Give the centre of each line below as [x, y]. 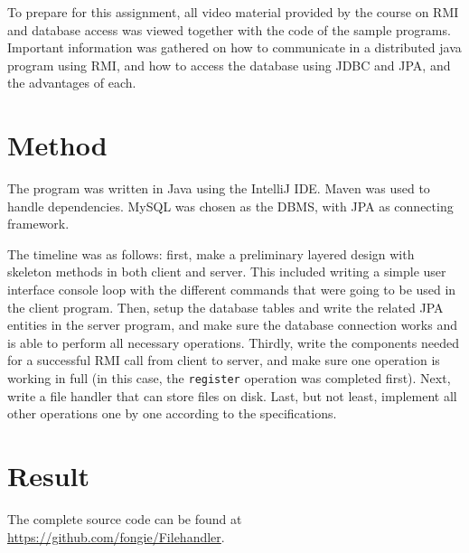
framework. [38, 224]
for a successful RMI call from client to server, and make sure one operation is [224, 360]
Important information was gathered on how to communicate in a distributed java [234, 47]
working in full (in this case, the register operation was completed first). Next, [229, 378]
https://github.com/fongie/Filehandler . [116, 536]
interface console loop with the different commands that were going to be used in [232, 290]
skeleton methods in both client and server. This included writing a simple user [227, 272]
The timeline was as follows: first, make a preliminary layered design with [211, 253]
